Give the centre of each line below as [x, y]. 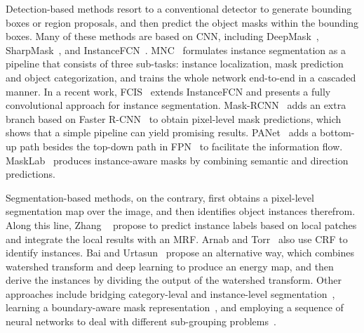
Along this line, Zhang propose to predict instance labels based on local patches [181, 224]
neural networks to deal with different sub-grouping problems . [141, 321]
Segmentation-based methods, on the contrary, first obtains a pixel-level [160, 197]
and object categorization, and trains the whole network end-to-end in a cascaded [181, 77]
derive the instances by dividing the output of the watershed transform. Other [174, 280]
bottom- [337, 132]
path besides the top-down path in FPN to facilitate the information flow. [181, 146]
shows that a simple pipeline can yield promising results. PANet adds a [161, 132]
